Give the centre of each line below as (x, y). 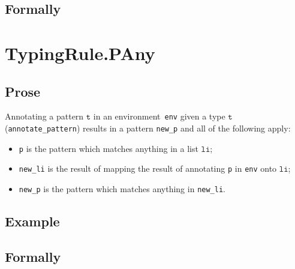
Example (32, 221)
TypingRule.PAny (80, 53)
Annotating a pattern (44, 116)
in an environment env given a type (159, 116)
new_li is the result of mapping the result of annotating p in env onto (148, 168)
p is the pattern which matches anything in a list (109, 148)
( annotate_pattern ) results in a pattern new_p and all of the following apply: (148, 128)
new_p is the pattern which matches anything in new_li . (122, 188)
